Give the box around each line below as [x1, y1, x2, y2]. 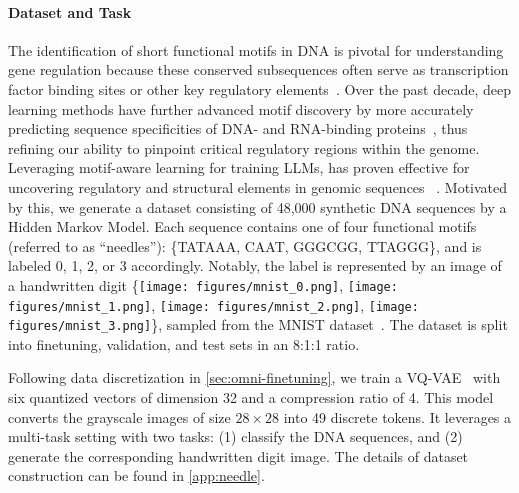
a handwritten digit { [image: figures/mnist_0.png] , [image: [8, 274, 398, 295]
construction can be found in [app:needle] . [8, 465, 265, 486]
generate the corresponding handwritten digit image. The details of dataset [8, 445, 469, 466]
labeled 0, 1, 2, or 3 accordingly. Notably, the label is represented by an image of [8, 255, 502, 276]
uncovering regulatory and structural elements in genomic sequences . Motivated [8, 176, 508, 197]
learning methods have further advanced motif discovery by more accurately [8, 98, 474, 119]
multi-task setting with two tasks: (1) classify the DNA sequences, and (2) [8, 426, 463, 447]
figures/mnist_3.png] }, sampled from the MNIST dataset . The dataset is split [8, 314, 508, 335]
